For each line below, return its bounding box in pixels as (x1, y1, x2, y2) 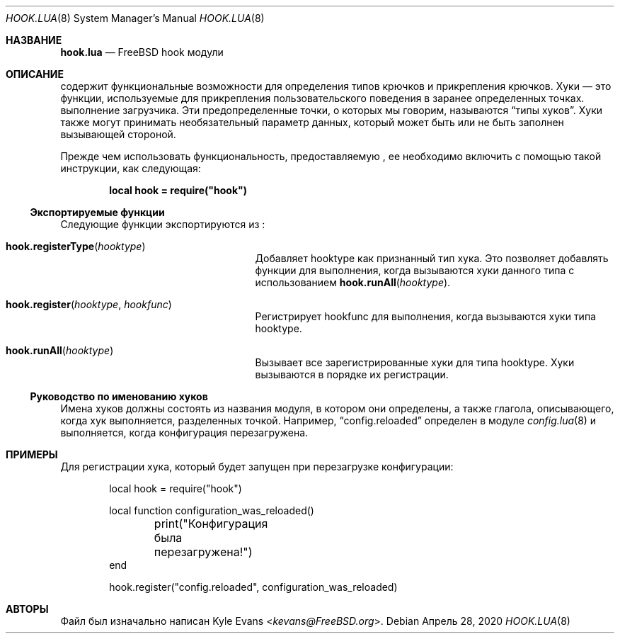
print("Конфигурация (154, 516, 268, 531)
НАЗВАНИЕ (6, 34, 62, 46)
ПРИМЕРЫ (6, 448, 58, 460)
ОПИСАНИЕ (6, 68, 64, 80)
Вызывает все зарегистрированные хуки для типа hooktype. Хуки (255, 356, 575, 368)
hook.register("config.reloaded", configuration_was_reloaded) (109, 581, 398, 593)
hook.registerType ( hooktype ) (6, 240, 146, 252)
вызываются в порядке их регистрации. (255, 368, 449, 380)
